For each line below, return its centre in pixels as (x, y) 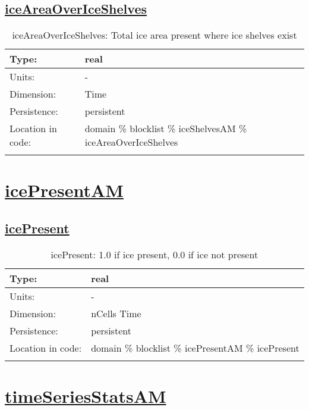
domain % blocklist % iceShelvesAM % (166, 129)
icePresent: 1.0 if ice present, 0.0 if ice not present (154, 254)
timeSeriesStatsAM (86, 395)
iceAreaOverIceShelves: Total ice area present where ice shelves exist (154, 35)
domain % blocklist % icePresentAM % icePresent (195, 348)
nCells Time (116, 313)
